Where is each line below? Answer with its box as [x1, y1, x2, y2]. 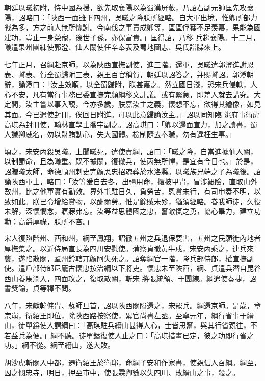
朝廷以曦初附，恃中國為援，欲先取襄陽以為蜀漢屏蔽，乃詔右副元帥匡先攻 [4, 2, 247, 12]
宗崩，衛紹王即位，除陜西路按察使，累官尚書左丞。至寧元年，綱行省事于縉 [4, 310, 254, 320]
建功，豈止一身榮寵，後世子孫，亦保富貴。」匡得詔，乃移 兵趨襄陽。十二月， [4, 32, 260, 42]
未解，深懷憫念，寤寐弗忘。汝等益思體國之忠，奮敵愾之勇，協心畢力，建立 [4, 206, 254, 216]
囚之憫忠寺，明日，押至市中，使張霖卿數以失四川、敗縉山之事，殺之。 [4, 367, 240, 377]
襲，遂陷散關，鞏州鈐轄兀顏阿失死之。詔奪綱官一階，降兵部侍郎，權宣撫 [4, 253, 247, 263]
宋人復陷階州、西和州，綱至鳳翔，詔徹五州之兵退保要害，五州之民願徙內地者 [4, 233, 261, 243]
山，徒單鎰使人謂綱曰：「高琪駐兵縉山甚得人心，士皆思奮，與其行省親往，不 [4, 320, 257, 331]
